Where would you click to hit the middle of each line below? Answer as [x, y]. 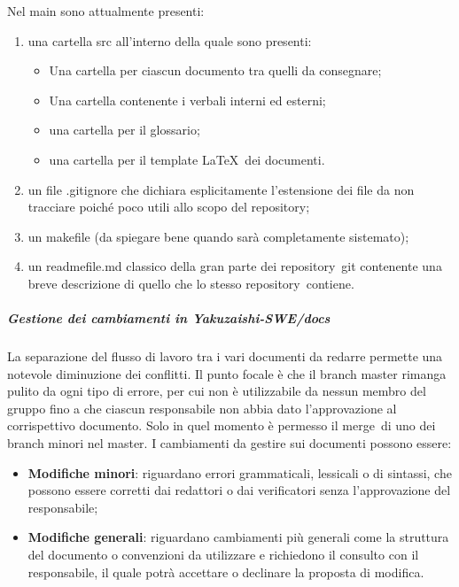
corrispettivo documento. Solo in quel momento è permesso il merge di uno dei [222, 425]
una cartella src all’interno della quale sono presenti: [170, 40]
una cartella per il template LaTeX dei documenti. [187, 159]
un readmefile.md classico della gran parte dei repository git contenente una [235, 266]
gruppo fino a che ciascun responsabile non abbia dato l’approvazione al [202, 408]
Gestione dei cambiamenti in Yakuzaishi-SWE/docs [169, 318]
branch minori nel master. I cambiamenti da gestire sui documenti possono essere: [229, 443]
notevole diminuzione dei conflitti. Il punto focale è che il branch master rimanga [227, 373]
